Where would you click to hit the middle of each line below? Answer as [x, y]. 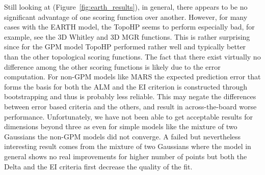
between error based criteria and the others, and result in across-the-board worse [130, 106]
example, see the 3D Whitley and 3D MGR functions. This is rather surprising [127, 36]
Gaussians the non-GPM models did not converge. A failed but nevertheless [123, 136]
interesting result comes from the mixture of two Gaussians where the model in [128, 146]
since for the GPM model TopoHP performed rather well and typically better [125, 47]
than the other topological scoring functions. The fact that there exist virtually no [132, 56]
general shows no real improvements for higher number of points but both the [126, 156]
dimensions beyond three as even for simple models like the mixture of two [121, 126]
